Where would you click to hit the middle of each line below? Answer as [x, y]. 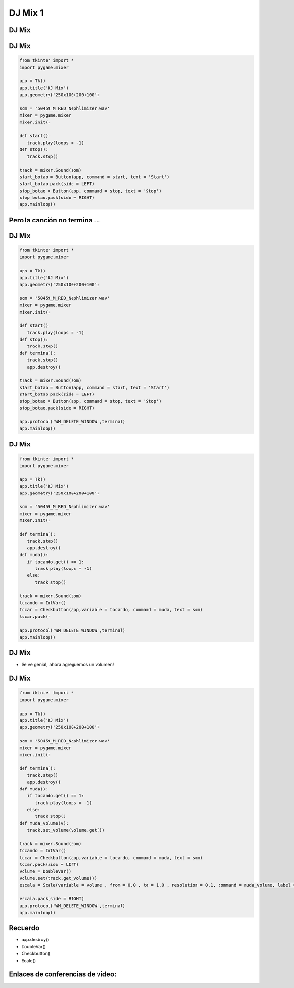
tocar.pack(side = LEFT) [49, 864]
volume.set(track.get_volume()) [58, 878]
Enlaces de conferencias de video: [63, 975]
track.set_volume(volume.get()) [66, 830]
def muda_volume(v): [44, 823]
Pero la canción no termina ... [55, 220]
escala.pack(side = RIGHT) [52, 899]
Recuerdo [24, 928]
